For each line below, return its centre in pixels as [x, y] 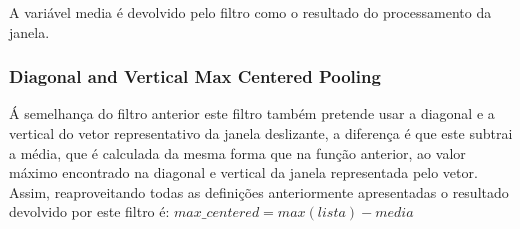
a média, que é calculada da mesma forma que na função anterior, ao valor [237, 152]
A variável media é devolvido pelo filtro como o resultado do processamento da [250, 12]
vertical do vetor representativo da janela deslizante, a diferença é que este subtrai [261, 133]
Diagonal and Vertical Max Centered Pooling [195, 76]
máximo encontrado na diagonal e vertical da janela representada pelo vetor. [243, 172]
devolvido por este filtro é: [89, 211]
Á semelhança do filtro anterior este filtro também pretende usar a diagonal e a [252, 113]
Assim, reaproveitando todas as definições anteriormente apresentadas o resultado [259, 191]
